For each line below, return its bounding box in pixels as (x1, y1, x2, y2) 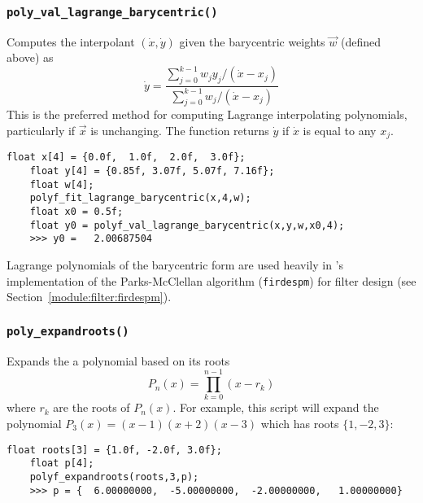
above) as (7, 49, 54, 66)
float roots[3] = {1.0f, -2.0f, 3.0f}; (7, 444, 222, 456)
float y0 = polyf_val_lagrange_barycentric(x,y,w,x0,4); (29, 219, 345, 231)
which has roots (260, 415, 339, 432)
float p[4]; (29, 457, 94, 470)
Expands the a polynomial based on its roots (7, 352, 230, 369)
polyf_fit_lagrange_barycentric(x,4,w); (29, 192, 251, 204)
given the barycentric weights (179, 33, 325, 50)
